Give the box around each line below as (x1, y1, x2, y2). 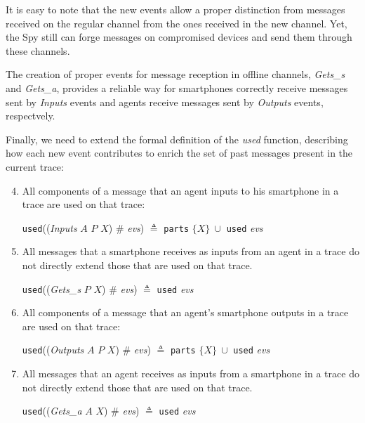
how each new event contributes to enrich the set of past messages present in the (6, 145, 353, 160)
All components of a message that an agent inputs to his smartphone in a (22, 183, 339, 197)
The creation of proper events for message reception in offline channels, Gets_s (6, 67, 345, 82)
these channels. (6, 43, 70, 58)
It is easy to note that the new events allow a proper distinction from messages (6, 2, 345, 16)
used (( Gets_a (22, 403, 82, 418)
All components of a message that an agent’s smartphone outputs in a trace (22, 305, 349, 320)
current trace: (6, 159, 64, 174)
